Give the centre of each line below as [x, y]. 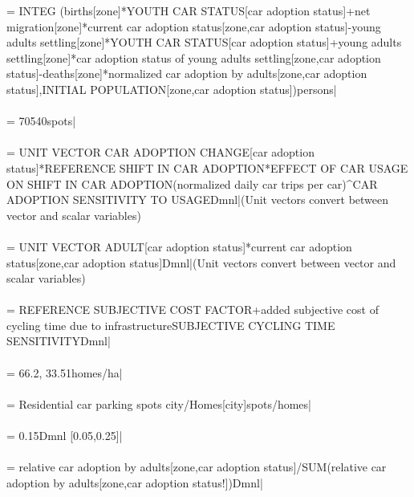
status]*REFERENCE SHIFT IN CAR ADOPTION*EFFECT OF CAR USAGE [207, 167]
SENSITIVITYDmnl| [59, 341]
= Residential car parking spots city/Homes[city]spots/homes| [159, 403]
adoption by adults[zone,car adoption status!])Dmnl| [135, 482]
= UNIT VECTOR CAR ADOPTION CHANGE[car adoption [160, 152]
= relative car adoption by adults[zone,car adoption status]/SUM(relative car [197, 467]
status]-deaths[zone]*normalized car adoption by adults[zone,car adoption [187, 73]
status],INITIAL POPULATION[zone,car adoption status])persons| [172, 89]
